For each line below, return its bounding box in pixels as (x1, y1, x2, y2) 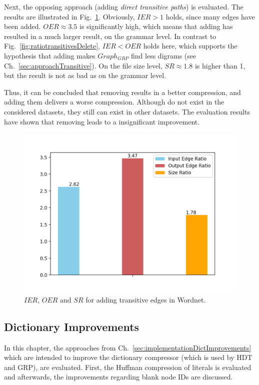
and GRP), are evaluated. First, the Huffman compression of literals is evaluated (4, 361, 251, 372)
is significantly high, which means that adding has (79, 21, 233, 31)
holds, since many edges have (165, 11, 255, 21)
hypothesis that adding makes (4, 50, 95, 60)
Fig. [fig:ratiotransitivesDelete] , (4, 40, 100, 51)
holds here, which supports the (143, 40, 237, 51)
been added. (4, 21, 41, 31)
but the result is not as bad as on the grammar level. (4, 70, 166, 80)
